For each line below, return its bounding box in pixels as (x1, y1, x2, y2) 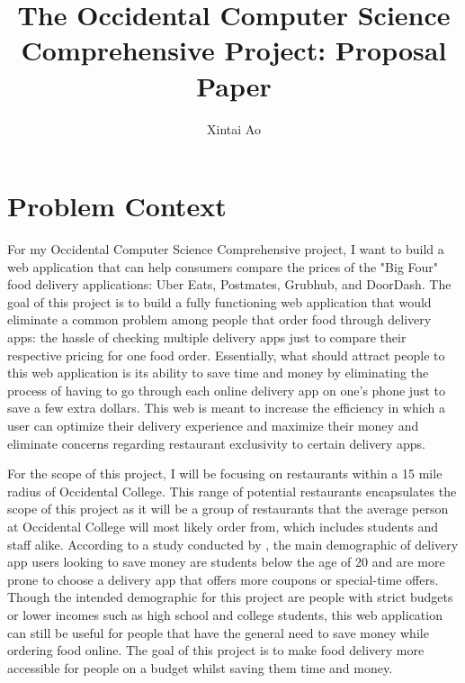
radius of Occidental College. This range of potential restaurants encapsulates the (7, 481, 457, 500)
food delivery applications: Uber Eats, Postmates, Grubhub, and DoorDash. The (7, 275, 452, 294)
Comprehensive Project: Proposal (21, 32, 447, 68)
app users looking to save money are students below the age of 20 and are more (7, 552, 445, 571)
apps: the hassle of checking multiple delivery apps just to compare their (7, 328, 407, 346)
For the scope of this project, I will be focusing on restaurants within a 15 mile (7, 464, 443, 483)
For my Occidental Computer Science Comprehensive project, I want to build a (7, 240, 444, 259)
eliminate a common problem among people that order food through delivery (7, 310, 432, 329)
